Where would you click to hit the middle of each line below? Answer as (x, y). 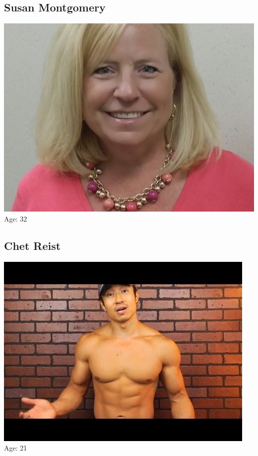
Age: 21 (16, 448)
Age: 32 (16, 218)
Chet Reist (32, 245)
